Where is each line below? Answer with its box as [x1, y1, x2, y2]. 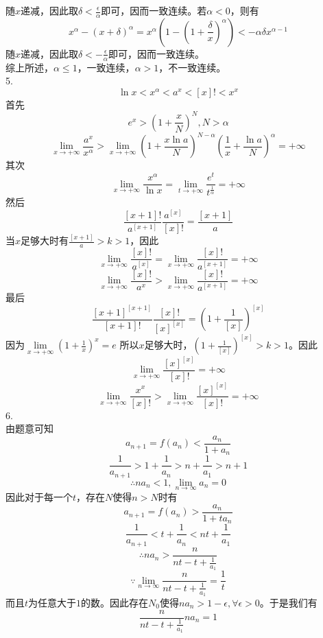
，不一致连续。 [158, 60, 226, 74]
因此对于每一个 [5, 490, 73, 504]
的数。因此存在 [81, 595, 149, 609]
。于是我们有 [259, 595, 318, 609]
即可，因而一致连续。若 [101, 3, 207, 17]
